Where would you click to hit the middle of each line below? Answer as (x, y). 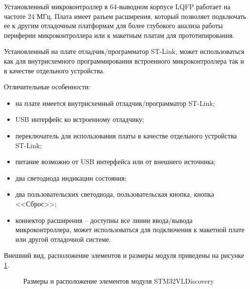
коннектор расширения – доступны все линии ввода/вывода (104, 220)
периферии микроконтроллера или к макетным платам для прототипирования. (119, 35)
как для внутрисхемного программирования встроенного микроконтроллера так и (124, 60)
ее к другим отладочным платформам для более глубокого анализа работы (113, 25)
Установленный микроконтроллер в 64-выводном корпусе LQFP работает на (117, 6)
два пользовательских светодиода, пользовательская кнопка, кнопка (115, 194)
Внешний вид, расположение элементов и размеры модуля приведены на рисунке (124, 255)
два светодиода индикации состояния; (71, 178)
